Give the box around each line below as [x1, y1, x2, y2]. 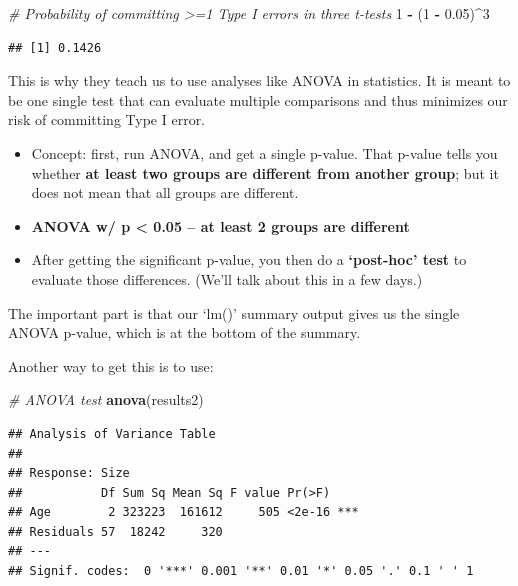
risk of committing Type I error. [8, 109, 206, 130]
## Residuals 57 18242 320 [8, 524, 223, 539]
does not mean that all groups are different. [31, 182, 299, 203]
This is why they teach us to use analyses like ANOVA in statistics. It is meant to [8, 70, 511, 91]
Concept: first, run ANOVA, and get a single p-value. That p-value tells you [31, 142, 498, 163]
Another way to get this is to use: [8, 355, 214, 376]
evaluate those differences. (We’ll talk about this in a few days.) [31, 268, 423, 289]
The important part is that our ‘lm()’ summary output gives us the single [8, 302, 460, 323]
